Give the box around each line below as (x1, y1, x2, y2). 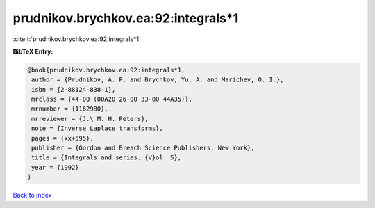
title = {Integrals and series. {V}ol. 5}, (31, 154, 182, 161)
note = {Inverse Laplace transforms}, (31, 125, 163, 132)
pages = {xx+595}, (31, 134, 94, 142)
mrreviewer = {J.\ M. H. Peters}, (31, 115, 149, 122)
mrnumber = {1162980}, (31, 105, 109, 113)
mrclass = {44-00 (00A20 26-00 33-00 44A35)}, (31, 95, 192, 104)
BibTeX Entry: (12, 47, 53, 56)
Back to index (12, 191, 52, 200)
